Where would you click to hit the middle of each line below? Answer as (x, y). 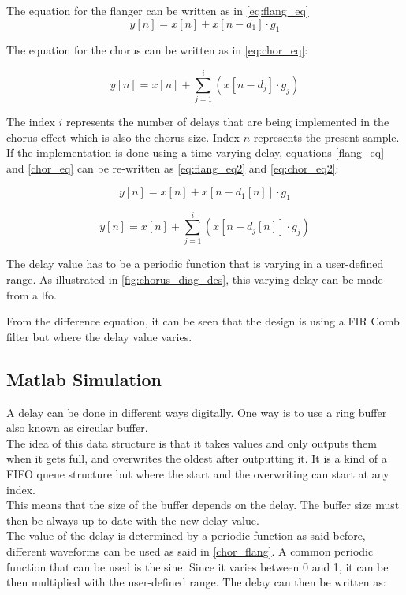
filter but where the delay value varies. (99, 336)
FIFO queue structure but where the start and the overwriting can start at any (198, 473)
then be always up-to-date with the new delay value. (133, 520)
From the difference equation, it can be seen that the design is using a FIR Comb (203, 321)
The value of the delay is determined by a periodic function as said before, (186, 535)
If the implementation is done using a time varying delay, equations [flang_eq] (196, 152)
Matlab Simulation (84, 379)
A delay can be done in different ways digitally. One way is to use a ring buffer (197, 412)
